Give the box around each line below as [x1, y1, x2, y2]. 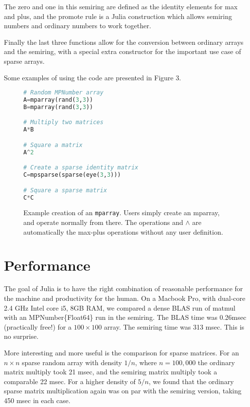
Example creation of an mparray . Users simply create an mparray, [23, 207, 220, 218]
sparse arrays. [4, 55, 45, 66]
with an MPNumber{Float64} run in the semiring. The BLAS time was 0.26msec [4, 312, 247, 322]
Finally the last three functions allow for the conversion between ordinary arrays [4, 37, 244, 47]
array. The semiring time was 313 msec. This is [104, 321, 245, 332]
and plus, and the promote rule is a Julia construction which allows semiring [4, 11, 232, 21]
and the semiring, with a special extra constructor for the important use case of [4, 46, 241, 56]
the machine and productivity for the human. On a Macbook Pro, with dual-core [4, 293, 246, 303]
